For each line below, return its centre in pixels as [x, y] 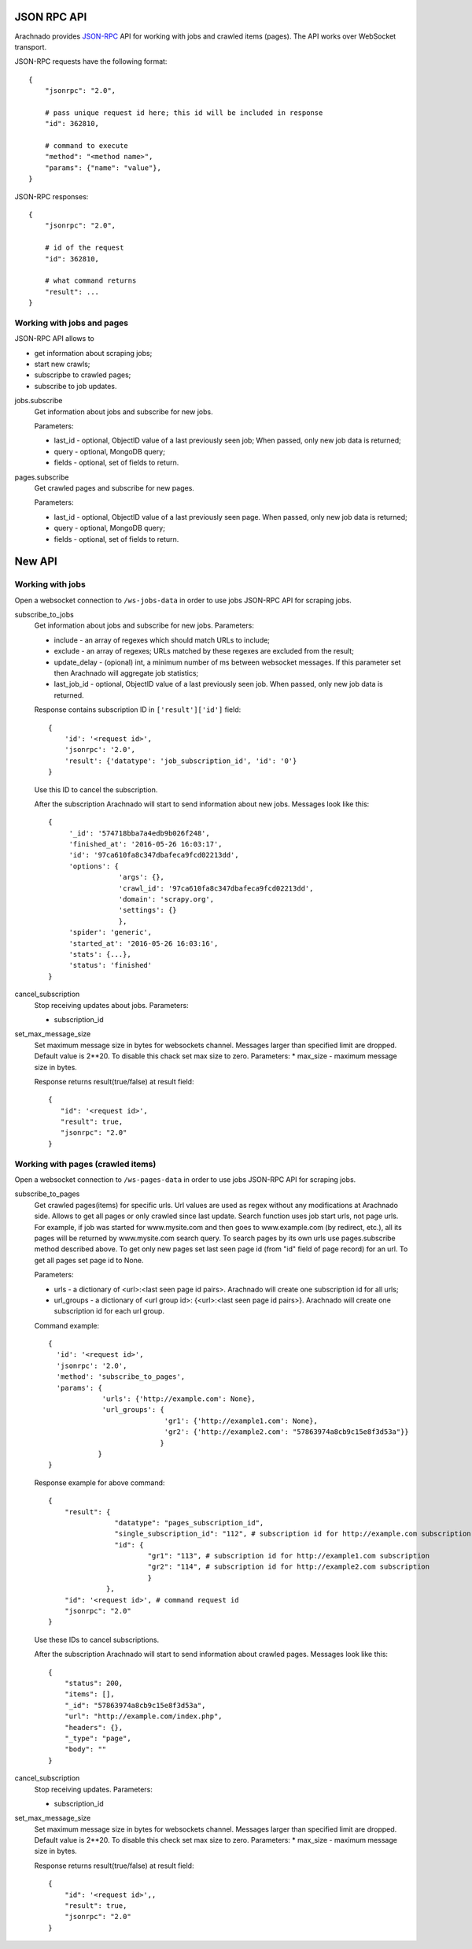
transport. [31, 46]
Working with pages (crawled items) [85, 1164]
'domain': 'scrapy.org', [166, 899]
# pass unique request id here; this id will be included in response [184, 113]
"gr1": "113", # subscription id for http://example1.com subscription [289, 1556]
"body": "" [85, 1749]
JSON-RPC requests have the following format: [91, 61]
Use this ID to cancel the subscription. [96, 789]
